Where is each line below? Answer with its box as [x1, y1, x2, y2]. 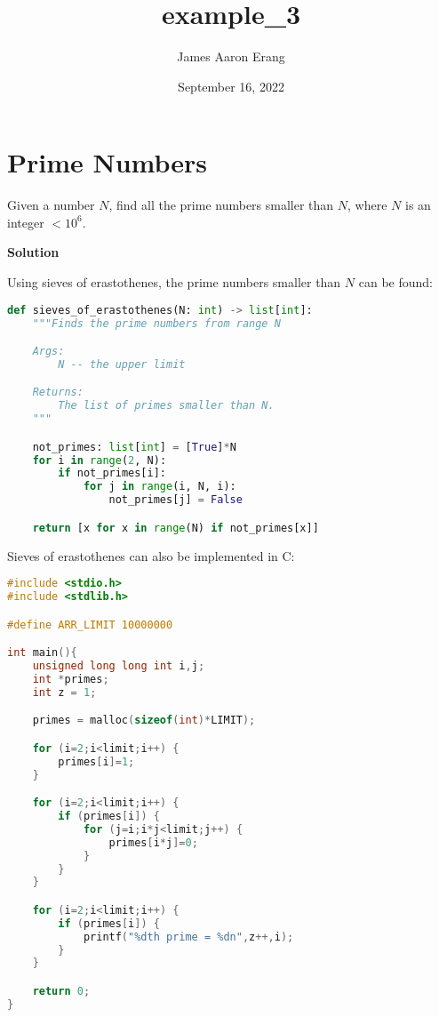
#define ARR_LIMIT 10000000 [7, 618, 173, 631]
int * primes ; [32, 672, 109, 685]
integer [7, 212, 44, 231]
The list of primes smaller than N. [58, 399, 275, 412]
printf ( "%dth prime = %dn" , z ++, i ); [83, 930, 294, 943]
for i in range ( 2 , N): [32, 453, 167, 467]
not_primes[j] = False [108, 493, 243, 507]
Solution [7, 243, 60, 261]
